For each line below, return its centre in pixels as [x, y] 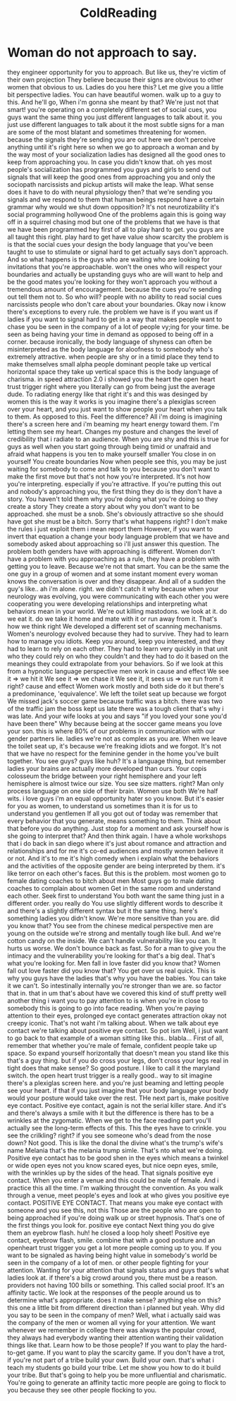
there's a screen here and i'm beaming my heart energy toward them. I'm [113, 424]
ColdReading [118, 13]
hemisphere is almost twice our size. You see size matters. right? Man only [116, 783]
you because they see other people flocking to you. [82, 1390]
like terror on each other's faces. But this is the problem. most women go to [117, 873]
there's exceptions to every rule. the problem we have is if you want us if [113, 311]
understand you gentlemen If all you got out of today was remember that [113, 813]
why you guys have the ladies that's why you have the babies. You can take [117, 978]
